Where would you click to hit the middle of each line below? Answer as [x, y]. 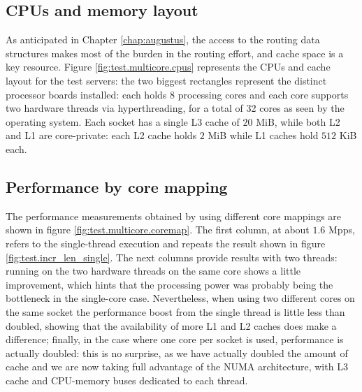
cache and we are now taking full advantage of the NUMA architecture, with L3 [177, 366]
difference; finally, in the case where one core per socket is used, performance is [175, 339]
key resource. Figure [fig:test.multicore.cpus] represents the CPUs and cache [168, 67]
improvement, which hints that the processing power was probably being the [169, 284]
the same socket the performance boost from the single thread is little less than [175, 311]
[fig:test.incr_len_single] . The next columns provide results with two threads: [172, 257]
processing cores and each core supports [263, 94]
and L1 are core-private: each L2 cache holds [101, 135]
